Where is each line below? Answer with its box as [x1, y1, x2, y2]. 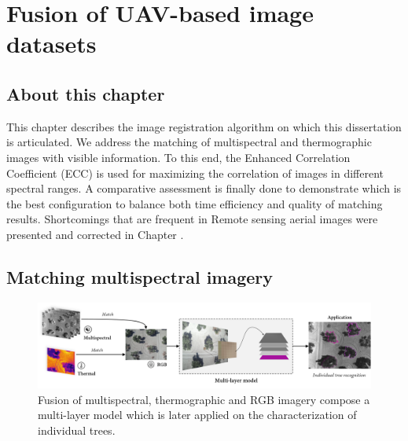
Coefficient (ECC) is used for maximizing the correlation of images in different [6, 164, 384, 181]
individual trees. [38, 421, 116, 438]
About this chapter [6, 81, 165, 105]
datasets [6, 28, 97, 60]
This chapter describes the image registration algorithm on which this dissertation [6, 118, 402, 134]
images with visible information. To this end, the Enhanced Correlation [6, 149, 351, 165]
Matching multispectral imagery [6, 264, 274, 288]
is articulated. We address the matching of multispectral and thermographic [6, 134, 372, 150]
